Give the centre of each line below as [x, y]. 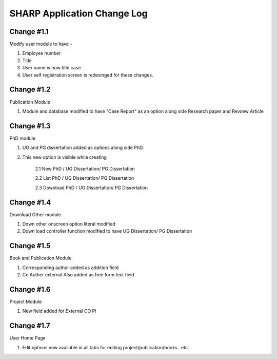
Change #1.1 [29, 32]
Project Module [26, 302]
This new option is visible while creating [65, 157]
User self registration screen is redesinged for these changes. [88, 75]
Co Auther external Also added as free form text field [78, 275]
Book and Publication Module [41, 258]
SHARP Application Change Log [79, 13]
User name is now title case [52, 68]
